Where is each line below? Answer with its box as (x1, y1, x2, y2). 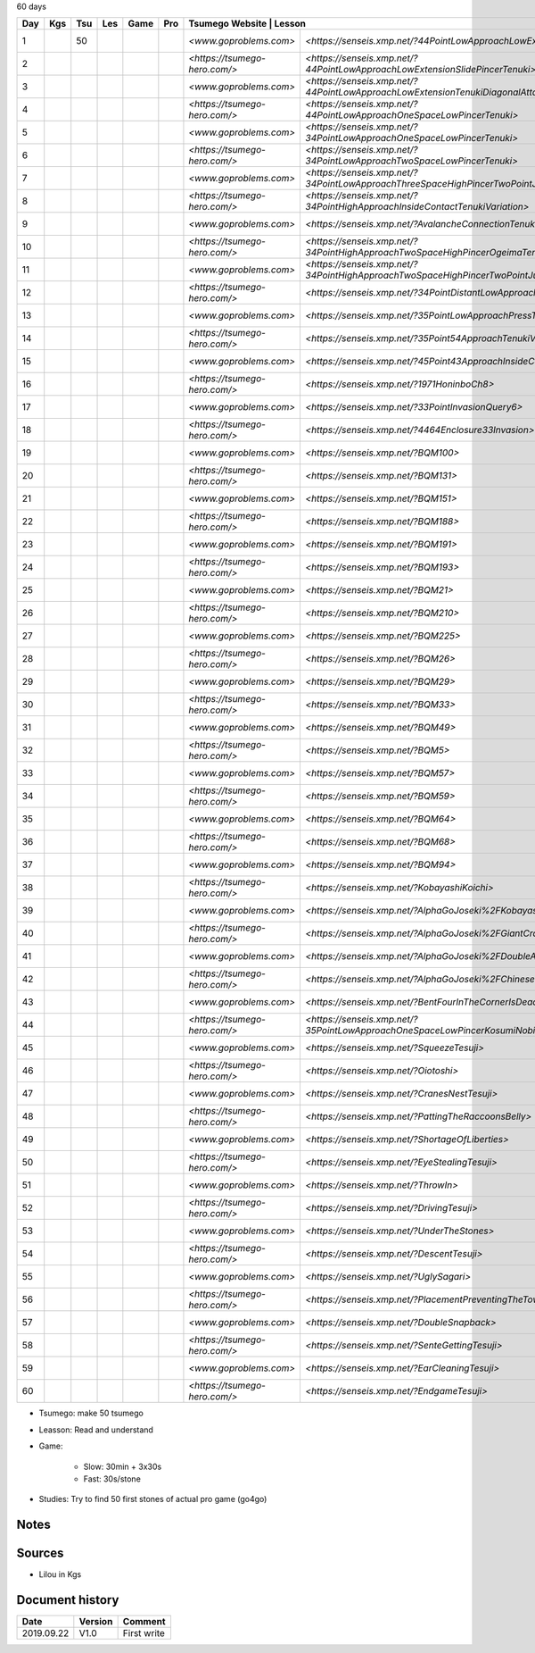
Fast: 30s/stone (83, 1474, 142, 1484)
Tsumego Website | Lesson (188, 18, 307, 30)
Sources (16, 1546, 64, 1561)
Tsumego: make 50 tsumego (38, 1407, 144, 1419)
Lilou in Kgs (38, 1569, 82, 1580)
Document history (16, 1592, 119, 1607)
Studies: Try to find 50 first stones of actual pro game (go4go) (38, 1494, 267, 1505)
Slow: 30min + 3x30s (83, 1461, 162, 1472)
